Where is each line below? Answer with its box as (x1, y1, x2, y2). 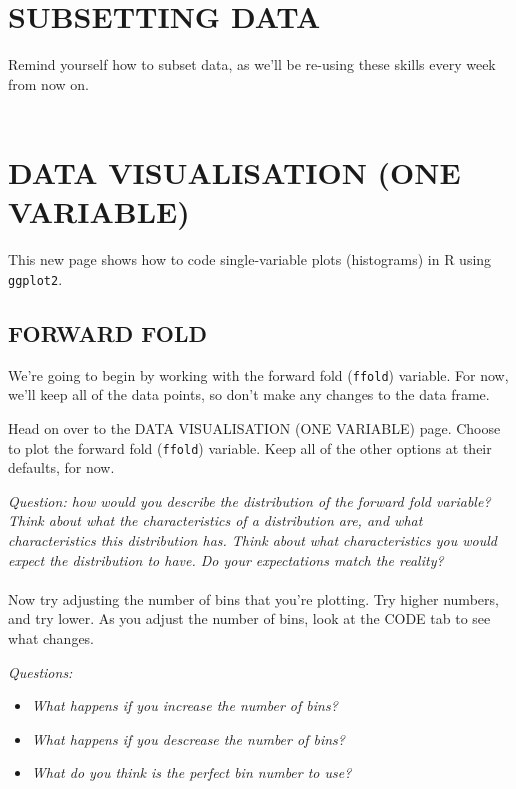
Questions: (8, 661, 73, 682)
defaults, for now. (8, 457, 115, 478)
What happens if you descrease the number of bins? (31, 728, 345, 749)
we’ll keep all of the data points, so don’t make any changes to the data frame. (8, 384, 490, 405)
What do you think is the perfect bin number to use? (31, 762, 352, 783)
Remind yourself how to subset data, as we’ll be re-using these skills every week (8, 54, 496, 75)
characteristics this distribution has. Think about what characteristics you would (8, 529, 497, 550)
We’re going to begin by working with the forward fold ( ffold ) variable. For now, (8, 364, 509, 385)
